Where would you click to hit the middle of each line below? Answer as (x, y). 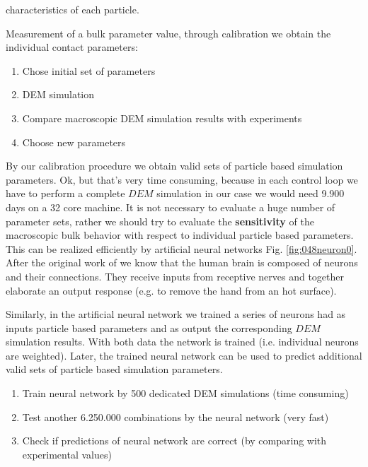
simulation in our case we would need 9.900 (251, 193)
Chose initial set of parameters (89, 70)
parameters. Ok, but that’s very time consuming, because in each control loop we (182, 179)
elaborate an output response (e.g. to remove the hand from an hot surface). (171, 290)
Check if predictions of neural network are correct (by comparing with (174, 441)
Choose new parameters (74, 142)
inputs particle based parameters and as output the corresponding (149, 327)
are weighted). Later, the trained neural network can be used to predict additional (184, 355)
